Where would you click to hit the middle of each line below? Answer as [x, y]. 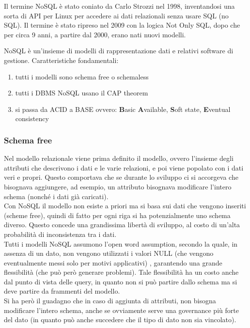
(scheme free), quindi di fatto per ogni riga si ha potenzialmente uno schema [117, 215]
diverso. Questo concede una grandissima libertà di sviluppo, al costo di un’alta [122, 225]
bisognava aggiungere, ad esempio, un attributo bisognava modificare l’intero [118, 186]
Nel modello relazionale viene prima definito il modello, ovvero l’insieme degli [119, 158]
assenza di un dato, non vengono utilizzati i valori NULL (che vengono [109, 253]
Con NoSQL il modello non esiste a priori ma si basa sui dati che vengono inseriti [125, 206]
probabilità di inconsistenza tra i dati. [60, 234]
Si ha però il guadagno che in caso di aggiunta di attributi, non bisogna [110, 301]
